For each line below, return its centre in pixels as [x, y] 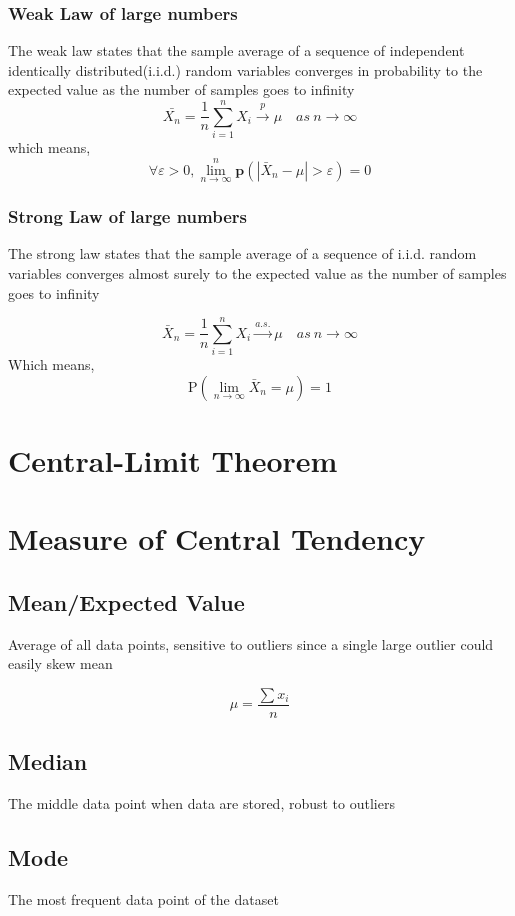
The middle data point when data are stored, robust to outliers [201, 803]
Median [48, 761]
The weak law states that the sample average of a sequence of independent [236, 50]
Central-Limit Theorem [173, 460]
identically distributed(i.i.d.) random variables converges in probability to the [245, 69]
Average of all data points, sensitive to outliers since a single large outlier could [251, 643]
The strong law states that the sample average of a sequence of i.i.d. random [242, 253]
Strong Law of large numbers [127, 216]
